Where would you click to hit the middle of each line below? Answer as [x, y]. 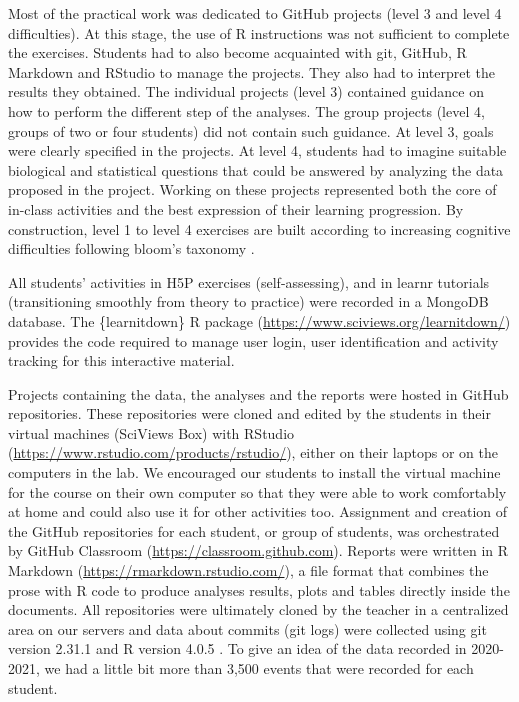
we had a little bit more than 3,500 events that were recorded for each [259, 668]
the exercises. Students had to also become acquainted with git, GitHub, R [237, 52]
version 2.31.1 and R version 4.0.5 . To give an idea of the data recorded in [237, 648]
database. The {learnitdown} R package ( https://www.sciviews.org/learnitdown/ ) [259, 320]
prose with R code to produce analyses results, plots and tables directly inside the [259, 589]
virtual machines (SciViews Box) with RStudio [151, 432]
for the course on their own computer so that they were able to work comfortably [257, 491]
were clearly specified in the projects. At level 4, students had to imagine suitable [257, 150]
